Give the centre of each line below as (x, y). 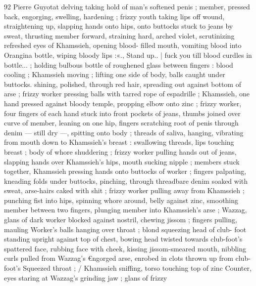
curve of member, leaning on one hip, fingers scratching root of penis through (121, 123)
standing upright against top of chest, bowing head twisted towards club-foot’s (123, 239)
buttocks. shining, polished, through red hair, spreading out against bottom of (123, 84)
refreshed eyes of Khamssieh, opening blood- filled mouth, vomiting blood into (123, 45)
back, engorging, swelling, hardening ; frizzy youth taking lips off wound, (114, 16)
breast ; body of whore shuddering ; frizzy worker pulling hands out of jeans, (120, 151)
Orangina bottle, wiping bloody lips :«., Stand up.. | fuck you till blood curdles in (128, 55)
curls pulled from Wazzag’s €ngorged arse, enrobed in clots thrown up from (119, 258)
